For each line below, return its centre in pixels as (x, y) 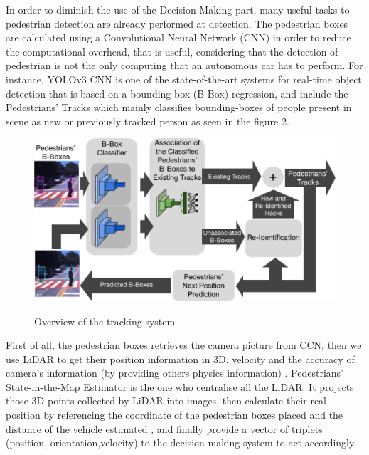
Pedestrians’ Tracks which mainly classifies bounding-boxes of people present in (179, 107)
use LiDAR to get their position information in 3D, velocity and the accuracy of (180, 359)
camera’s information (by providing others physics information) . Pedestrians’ (175, 373)
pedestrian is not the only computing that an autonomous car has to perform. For (184, 65)
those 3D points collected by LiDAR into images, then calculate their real (166, 401)
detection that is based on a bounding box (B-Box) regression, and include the (177, 93)
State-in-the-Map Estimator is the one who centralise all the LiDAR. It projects (180, 386)
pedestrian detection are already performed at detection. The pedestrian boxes (177, 23)
